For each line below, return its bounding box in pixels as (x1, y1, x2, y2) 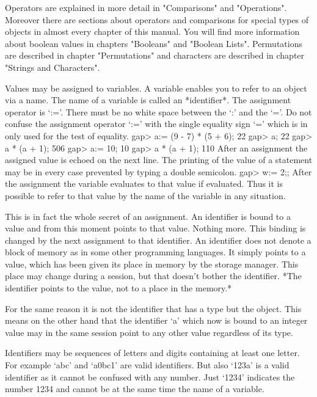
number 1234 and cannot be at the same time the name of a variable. (5, 382, 264, 395)
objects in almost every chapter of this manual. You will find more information (5, 25, 300, 38)
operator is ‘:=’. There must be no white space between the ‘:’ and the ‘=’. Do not (5, 105, 312, 118)
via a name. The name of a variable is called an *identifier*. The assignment (5, 93, 291, 106)
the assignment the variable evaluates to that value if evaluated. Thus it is (5, 177, 283, 190)
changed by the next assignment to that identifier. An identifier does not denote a (5, 233, 312, 246)
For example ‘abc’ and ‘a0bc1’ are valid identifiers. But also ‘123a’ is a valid (5, 359, 290, 371)
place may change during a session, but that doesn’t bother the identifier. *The (5, 269, 302, 282)
